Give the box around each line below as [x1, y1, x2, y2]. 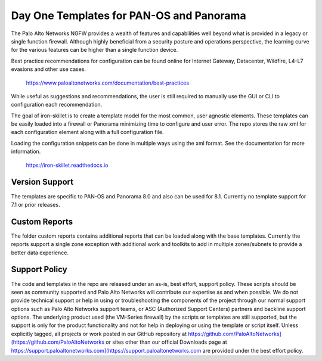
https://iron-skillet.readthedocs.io [26, 161, 109, 169]
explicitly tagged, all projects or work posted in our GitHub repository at [11, 330, 187, 337]
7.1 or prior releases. [11, 201, 60, 208]
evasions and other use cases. [11, 66, 86, 73]
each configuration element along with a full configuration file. [11, 129, 164, 136]
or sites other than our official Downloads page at [105, 338, 228, 346]
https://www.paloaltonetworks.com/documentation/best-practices [26, 79, 190, 86]
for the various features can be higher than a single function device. [11, 46, 178, 54]
